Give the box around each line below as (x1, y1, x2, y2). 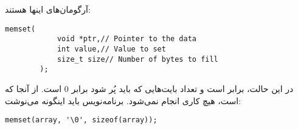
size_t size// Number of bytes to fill (57, 55, 218, 64)
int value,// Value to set (57, 45, 166, 54)
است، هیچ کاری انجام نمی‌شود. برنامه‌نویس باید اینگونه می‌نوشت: (5, 94, 241, 107)
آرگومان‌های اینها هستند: (5, 3, 91, 16)
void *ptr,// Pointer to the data (57, 35, 196, 44)
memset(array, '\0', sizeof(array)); (5, 116, 158, 125)
